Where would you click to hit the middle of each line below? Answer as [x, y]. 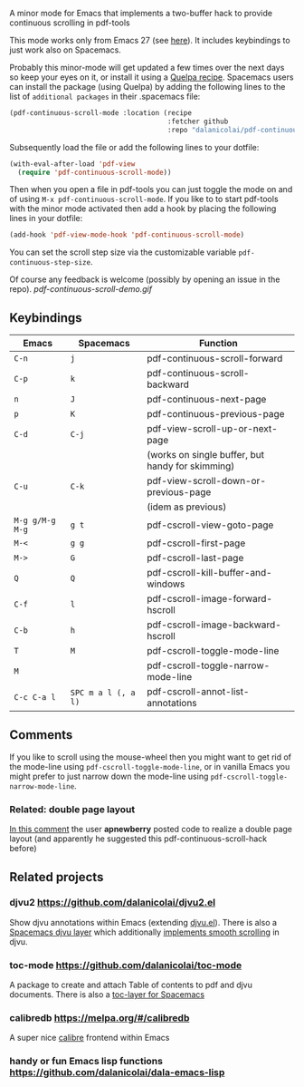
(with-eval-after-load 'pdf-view [72, 164]
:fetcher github [198, 121]
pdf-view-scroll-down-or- [206, 481]
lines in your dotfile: [46, 218]
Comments [41, 735]
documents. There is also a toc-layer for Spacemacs [107, 995]
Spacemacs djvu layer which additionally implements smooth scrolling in [145, 932]
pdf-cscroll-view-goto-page [210, 525]
